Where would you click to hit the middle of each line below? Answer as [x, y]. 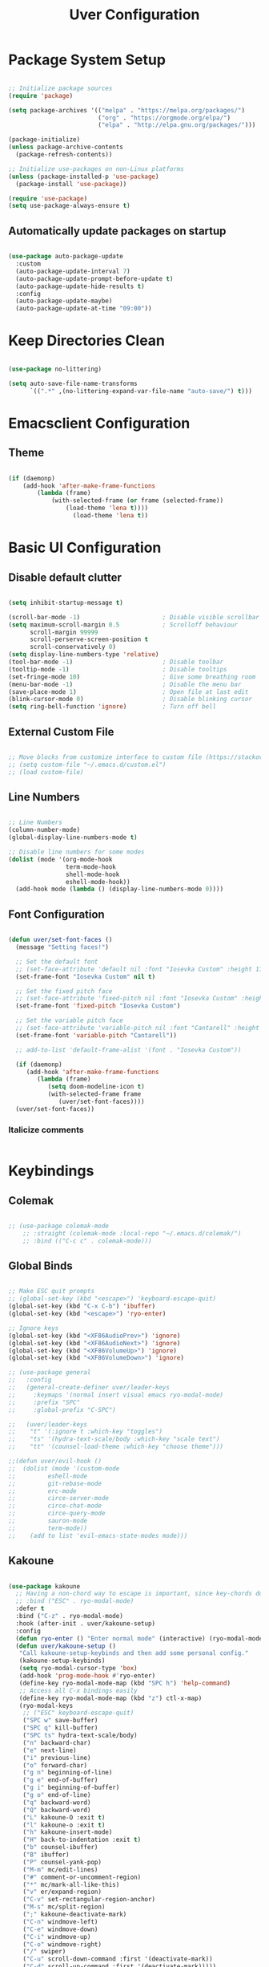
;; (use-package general [50, 1373]
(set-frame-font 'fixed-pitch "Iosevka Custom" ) [98, 1006]
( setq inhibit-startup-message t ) [66, 602]
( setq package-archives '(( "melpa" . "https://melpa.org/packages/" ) [127, 110]
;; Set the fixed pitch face [64, 991]
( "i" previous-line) [57, 1758]
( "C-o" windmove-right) [62, 1944]
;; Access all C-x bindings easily [78, 1690]
